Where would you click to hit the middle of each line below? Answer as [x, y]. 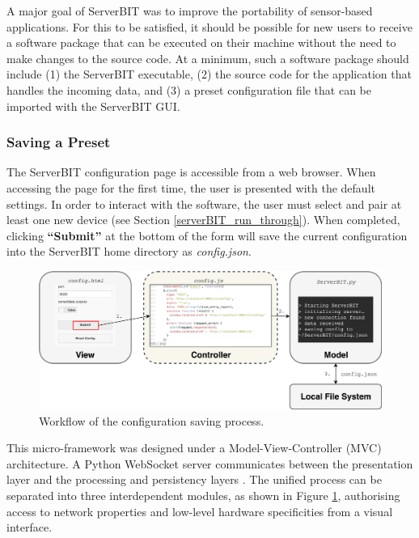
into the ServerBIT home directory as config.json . [129, 251]
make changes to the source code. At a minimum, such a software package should [208, 58]
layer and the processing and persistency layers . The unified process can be [194, 479]
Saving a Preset [59, 142]
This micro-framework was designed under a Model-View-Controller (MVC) [194, 448]
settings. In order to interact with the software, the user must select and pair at [204, 203]
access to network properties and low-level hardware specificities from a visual [200, 511]
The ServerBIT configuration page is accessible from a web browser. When [191, 172]
